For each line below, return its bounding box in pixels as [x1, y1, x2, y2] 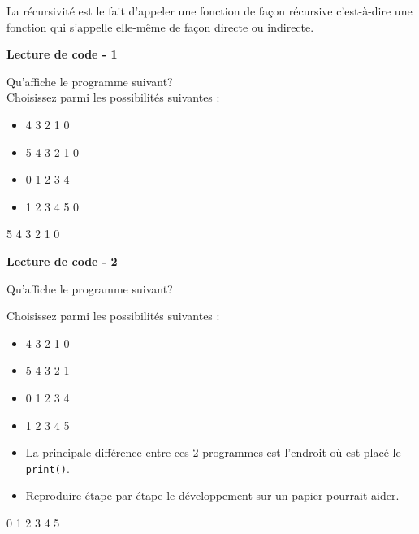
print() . [25, 459, 70, 476]
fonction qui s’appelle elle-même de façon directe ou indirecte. [6, 18, 314, 35]
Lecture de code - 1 [6, 46, 118, 63]
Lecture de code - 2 [6, 252, 118, 269]
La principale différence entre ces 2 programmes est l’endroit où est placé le [25, 444, 401, 461]
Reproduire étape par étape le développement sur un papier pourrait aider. [25, 487, 400, 504]
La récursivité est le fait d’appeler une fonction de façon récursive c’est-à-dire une [6, 2, 413, 19]
